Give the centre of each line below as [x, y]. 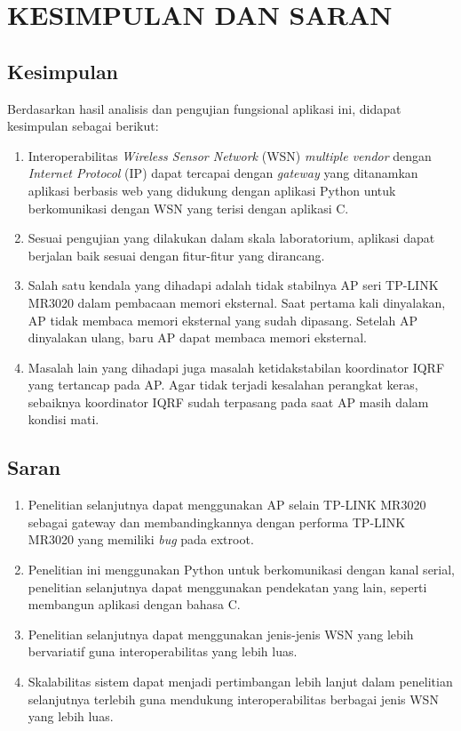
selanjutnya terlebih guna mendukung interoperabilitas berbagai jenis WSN [233, 699]
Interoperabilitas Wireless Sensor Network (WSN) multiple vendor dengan [230, 155]
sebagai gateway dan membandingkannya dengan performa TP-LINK [217, 522]
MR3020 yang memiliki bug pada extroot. [141, 539]
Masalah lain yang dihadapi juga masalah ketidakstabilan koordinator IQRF [236, 367]
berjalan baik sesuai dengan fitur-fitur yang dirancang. [176, 255]
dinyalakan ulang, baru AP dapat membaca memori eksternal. [197, 337]
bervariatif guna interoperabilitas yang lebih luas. [163, 651]
